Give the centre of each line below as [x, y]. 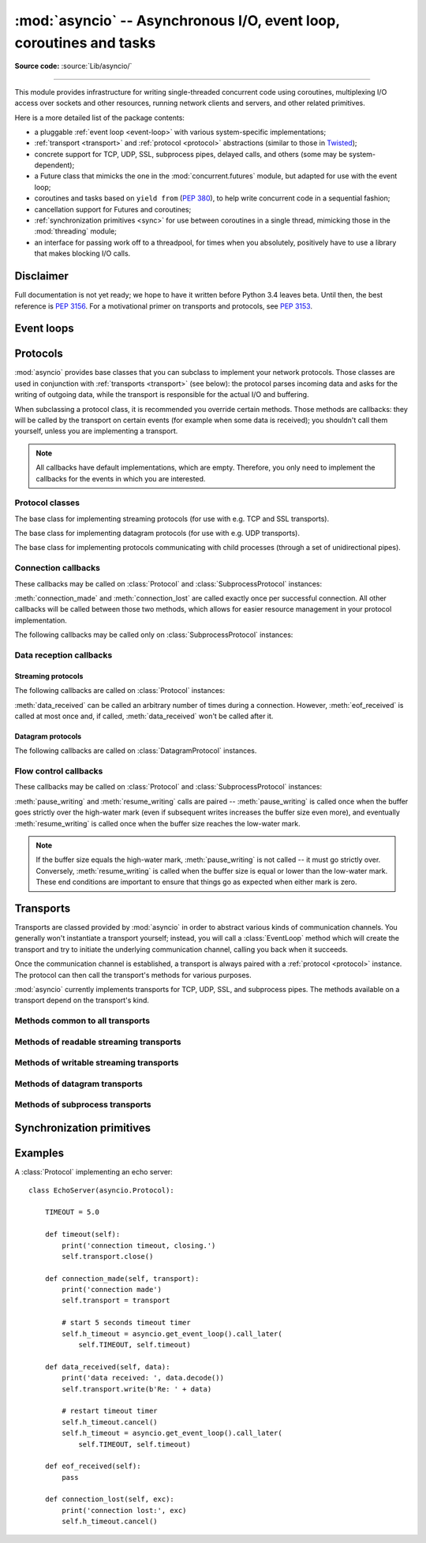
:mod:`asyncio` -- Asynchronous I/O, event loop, [177, 21]
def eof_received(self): [93, 1466]
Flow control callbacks [59, 771]
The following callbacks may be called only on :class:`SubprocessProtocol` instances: [154, 635]
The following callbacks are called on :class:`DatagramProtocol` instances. [136, 751]
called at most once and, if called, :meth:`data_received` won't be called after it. [144, 716]
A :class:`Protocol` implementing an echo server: [93, 1172]
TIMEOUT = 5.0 [72, 1212]
